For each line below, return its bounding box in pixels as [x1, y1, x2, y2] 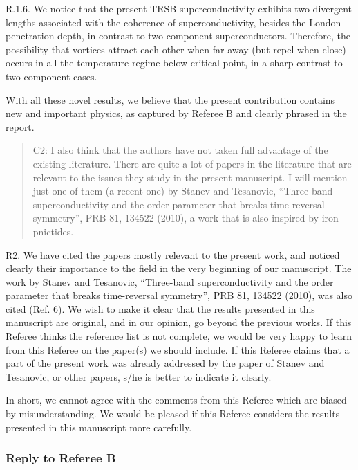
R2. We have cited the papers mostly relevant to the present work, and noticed [6, 247, 340, 262]
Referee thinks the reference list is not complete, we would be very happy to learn [6, 329, 352, 343]
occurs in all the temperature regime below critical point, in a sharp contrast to [6, 55, 343, 70]
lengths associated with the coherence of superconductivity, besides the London [6, 15, 341, 29]
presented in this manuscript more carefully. [6, 419, 192, 434]
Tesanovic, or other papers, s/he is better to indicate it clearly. [6, 369, 272, 383]
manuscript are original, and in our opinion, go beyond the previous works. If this [6, 315, 352, 329]
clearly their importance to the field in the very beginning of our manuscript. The [6, 261, 352, 275]
